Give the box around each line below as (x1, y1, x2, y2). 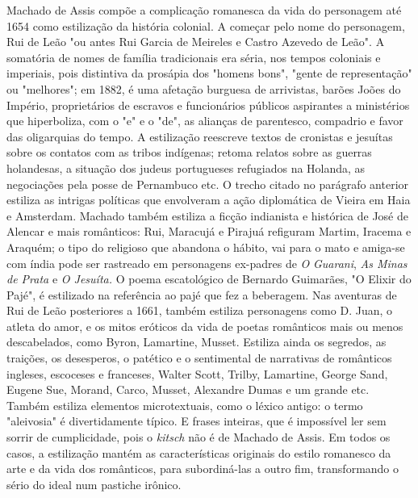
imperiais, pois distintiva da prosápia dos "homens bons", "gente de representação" (6, 65, 412, 82)
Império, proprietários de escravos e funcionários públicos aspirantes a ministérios (6, 96, 410, 113)
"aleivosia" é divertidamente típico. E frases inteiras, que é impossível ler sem (6, 412, 387, 429)
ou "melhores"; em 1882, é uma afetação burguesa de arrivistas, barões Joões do (6, 80, 401, 97)
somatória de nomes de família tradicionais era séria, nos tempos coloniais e (6, 48, 381, 65)
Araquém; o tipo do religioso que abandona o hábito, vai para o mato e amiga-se (6, 238, 405, 255)
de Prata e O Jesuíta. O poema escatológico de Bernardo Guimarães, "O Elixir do (6, 270, 412, 287)
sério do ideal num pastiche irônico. (6, 475, 182, 492)
